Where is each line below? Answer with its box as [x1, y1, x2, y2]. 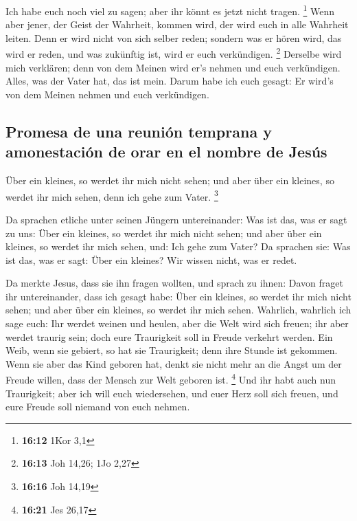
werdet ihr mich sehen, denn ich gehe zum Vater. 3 [5, 187, 218, 203]
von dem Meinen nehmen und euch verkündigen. [5, 87, 209, 101]
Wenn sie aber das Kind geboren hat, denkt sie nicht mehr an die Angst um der [5, 356, 342, 370]
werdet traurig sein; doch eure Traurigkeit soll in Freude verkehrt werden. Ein [5, 329, 333, 344]
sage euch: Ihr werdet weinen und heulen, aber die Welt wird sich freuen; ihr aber [5, 316, 349, 331]
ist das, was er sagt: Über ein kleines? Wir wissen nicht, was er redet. [5, 252, 297, 267]
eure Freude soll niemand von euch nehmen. [5, 399, 190, 414]
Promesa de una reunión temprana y [5, 120, 272, 142]
